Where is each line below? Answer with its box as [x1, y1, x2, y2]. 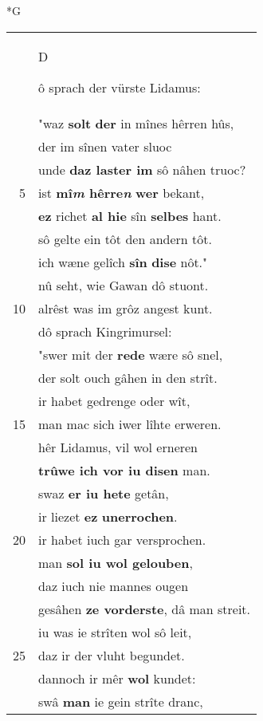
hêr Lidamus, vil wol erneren [38, 437, 198, 456]
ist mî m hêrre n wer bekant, [38, 183, 205, 202]
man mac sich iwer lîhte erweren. [38, 414, 222, 433]
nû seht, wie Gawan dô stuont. [38, 275, 209, 294]
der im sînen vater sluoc [38, 136, 172, 156]
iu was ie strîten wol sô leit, [38, 622, 192, 641]
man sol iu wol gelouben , [38, 553, 193, 572]
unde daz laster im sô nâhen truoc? [38, 160, 246, 179]
